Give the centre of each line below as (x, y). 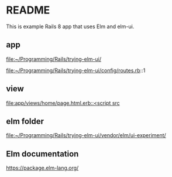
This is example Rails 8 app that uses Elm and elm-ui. (70, 26)
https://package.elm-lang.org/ (42, 168)
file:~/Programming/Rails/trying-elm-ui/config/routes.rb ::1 (76, 70)
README (28, 10)
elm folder (25, 121)
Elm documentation (42, 154)
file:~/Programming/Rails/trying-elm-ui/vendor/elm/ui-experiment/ (86, 135)
